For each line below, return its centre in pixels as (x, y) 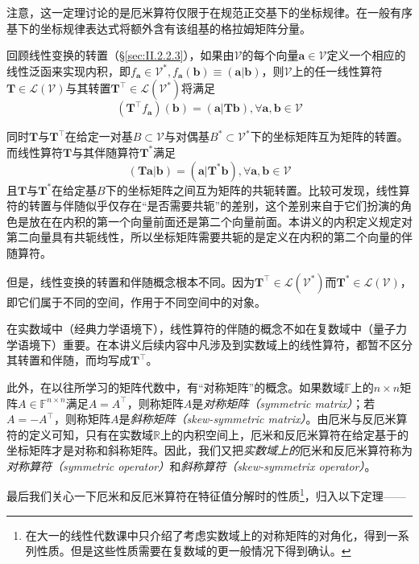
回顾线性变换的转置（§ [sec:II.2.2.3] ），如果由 (120, 55)
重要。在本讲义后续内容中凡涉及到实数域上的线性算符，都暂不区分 (237, 344)
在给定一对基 (99, 136)
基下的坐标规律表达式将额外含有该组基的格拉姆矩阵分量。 (159, 28)
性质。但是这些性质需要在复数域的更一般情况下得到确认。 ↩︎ (194, 551)
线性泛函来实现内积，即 (68, 70)
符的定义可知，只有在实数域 (80, 434)
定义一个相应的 (366, 55)
